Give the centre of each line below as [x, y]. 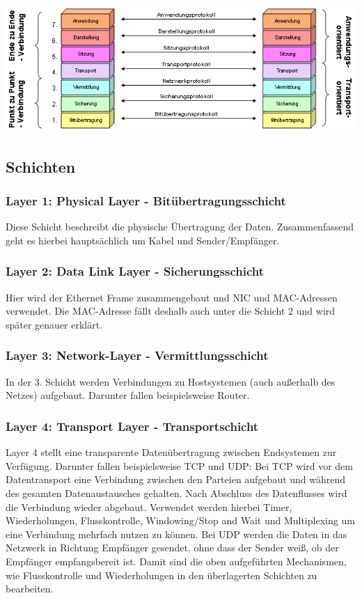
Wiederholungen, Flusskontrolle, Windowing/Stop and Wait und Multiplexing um [180, 520]
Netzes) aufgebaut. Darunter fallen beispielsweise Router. [128, 395]
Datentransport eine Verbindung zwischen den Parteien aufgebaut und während [176, 479]
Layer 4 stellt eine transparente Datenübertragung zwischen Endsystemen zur [171, 452]
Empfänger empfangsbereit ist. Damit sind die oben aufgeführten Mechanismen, [176, 561]
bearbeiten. [30, 589]
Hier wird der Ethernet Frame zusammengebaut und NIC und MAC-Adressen [172, 297]
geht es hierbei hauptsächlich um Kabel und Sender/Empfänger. [143, 240]
